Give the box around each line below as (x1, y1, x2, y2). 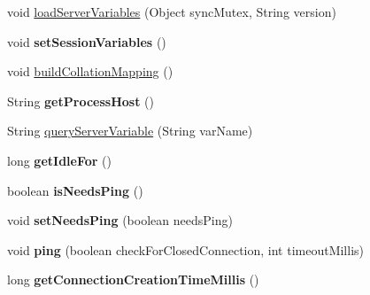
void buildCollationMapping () (7, 62, 173, 81)
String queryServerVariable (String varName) (7, 121, 253, 140)
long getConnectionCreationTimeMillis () (7, 270, 259, 289)
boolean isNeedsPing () (7, 181, 143, 199)
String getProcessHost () (7, 91, 154, 110)
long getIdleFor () (7, 151, 112, 169)
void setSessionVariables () (7, 32, 166, 50)
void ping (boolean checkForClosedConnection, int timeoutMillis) (7, 240, 365, 259)
